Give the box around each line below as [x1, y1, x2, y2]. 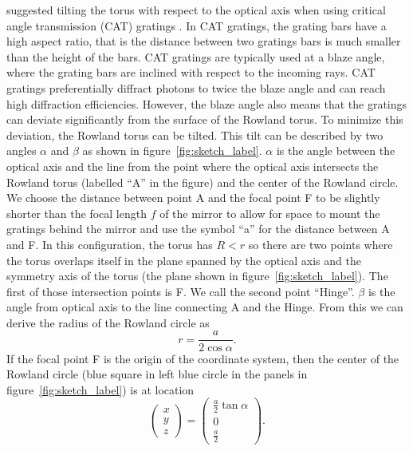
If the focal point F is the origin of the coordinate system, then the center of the [6, 350, 399, 366]
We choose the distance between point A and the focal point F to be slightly [6, 189, 380, 206]
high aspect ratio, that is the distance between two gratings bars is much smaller [6, 33, 401, 49]
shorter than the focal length [6, 204, 147, 221]
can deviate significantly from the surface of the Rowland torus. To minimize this [6, 111, 403, 128]
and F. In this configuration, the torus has [6, 235, 213, 252]
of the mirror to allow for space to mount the [159, 204, 380, 221]
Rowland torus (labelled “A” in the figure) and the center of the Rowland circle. [6, 173, 399, 190]
